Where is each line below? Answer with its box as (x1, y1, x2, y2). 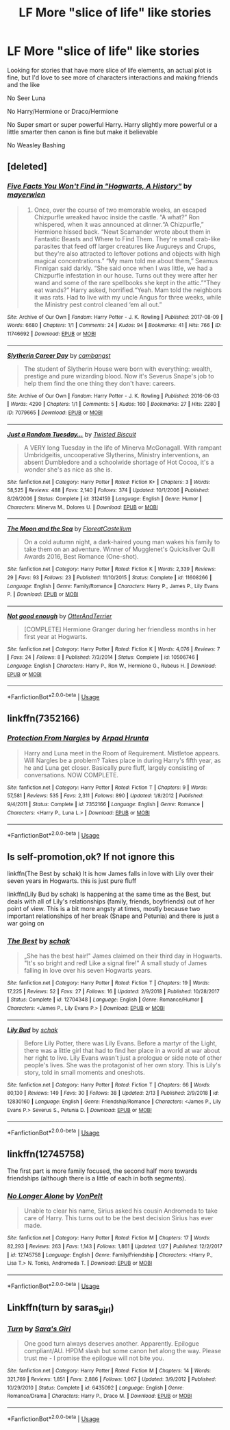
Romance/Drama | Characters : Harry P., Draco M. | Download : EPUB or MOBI (7, 1393, 192, 1400)
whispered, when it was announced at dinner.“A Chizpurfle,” (34, 220, 204, 228)
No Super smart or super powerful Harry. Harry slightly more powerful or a (7, 120, 218, 128)
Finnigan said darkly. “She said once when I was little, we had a (34, 264, 214, 272)
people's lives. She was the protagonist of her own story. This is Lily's (23, 1061, 221, 1069)
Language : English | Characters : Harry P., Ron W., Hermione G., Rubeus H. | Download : (7, 663, 217, 670)
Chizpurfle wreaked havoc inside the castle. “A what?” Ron (34, 213, 200, 221)
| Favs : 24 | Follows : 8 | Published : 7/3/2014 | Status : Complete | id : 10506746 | (7, 654, 199, 661)
